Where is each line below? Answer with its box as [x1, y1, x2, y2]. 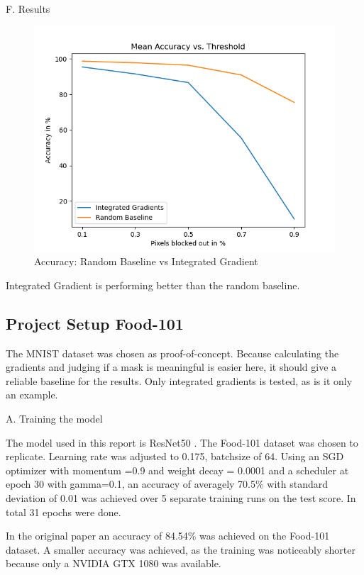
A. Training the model [6, 411, 103, 425]
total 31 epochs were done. [6, 504, 121, 519]
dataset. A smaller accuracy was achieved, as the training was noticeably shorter [6, 542, 355, 557]
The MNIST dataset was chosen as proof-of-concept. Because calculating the [6, 345, 339, 360]
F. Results [6, 1, 50, 16]
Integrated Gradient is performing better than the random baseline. [6, 277, 300, 292]
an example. [6, 387, 58, 402]
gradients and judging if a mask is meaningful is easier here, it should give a [6, 359, 337, 374]
